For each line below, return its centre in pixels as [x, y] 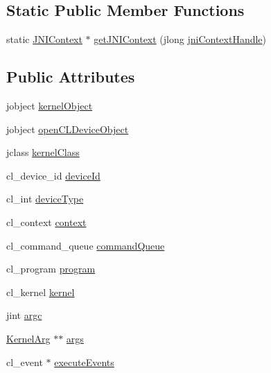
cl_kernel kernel [41, 292]
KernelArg [28, 338]
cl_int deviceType [45, 199]
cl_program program [51, 269]
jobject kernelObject [50, 105]
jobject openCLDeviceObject [68, 129]
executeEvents [84, 362]
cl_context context [46, 222]
